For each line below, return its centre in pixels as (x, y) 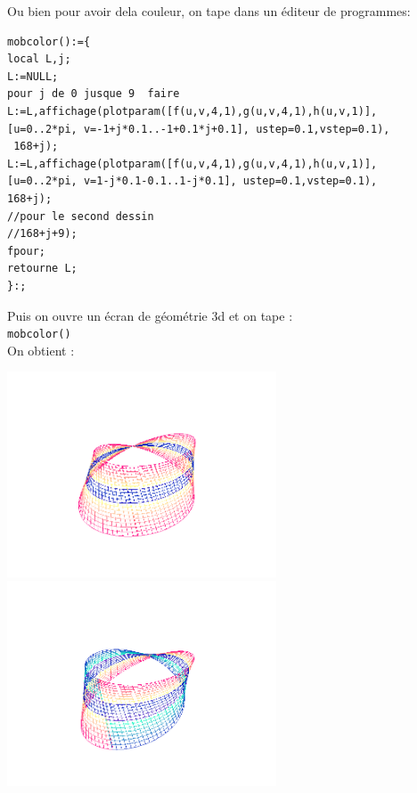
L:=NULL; (33, 76)
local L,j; (39, 59)
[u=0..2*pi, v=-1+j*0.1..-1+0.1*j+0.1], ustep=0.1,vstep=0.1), (199, 129)
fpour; (26, 251)
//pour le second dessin (81, 216)
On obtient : (41, 350)
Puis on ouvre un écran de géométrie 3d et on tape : (150, 315)
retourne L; (42, 269)
